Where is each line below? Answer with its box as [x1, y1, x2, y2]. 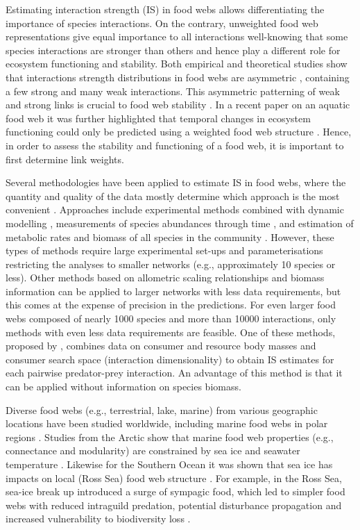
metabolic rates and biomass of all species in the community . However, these [6, 229, 334, 244]
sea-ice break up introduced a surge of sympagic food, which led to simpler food [6, 484, 345, 499]
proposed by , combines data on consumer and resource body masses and [6, 338, 316, 353]
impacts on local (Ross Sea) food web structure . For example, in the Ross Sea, [6, 470, 342, 485]
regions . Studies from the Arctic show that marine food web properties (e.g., [6, 429, 334, 444]
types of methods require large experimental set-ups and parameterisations [6, 243, 323, 258]
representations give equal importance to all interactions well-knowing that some [6, 29, 348, 44]
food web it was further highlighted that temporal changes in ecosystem [6, 110, 311, 125]
